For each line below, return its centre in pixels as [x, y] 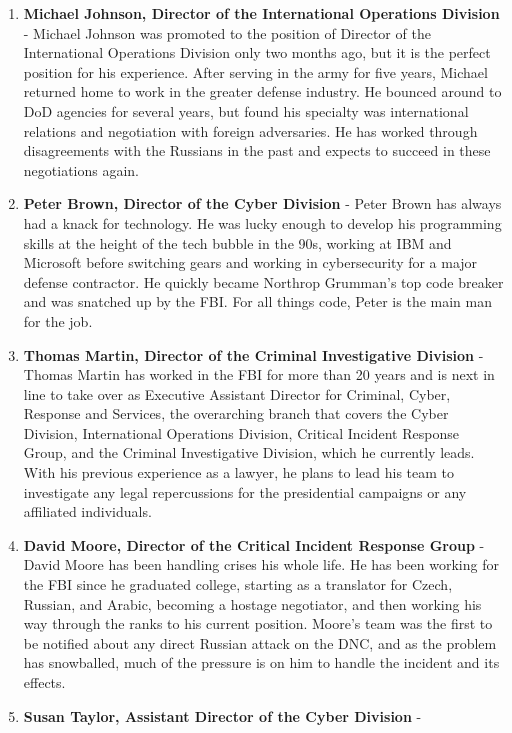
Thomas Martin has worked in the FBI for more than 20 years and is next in [259, 374]
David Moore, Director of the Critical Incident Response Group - [254, 544]
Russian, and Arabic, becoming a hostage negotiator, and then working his [252, 603]
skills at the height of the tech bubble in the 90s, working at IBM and [237, 242]
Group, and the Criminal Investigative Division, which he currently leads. [249, 452]
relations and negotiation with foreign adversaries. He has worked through [250, 130]
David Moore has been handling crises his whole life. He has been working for [261, 564]
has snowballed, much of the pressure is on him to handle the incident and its [261, 662]
